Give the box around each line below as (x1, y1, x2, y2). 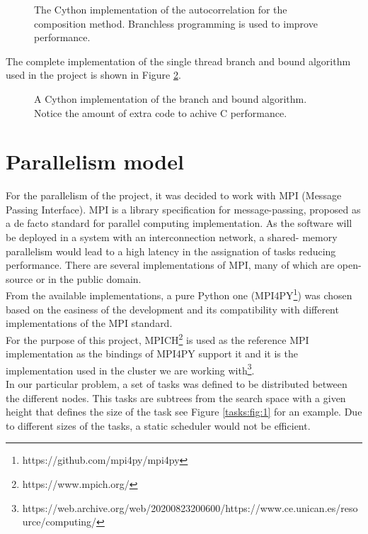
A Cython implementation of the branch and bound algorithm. (34, 91, 307, 106)
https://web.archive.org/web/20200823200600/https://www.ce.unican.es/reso (22, 500, 358, 515)
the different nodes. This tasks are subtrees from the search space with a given (6, 390, 346, 405)
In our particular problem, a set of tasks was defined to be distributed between (6, 376, 347, 391)
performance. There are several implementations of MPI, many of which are (6, 257, 335, 272)
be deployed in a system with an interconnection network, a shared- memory (6, 230, 338, 245)
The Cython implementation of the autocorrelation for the (34, 2, 287, 16)
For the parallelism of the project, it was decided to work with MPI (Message (6, 188, 342, 203)
